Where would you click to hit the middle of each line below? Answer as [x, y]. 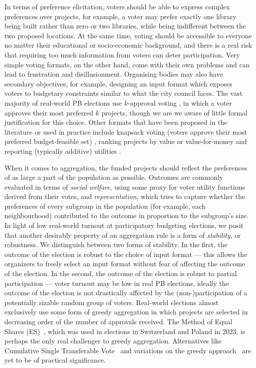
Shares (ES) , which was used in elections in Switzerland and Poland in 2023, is [125, 331]
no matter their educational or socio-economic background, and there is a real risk [128, 45]
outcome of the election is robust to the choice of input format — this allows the [126, 254]
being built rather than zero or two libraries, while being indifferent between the [125, 26]
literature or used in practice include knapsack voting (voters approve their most [126, 131]
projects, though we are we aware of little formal [174, 112]
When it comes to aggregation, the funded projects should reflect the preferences [126, 167]
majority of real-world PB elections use [63, 102]
